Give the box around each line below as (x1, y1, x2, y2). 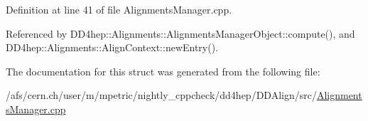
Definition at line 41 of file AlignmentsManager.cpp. (6, 2, 232, 16)
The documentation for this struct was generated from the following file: (6, 63, 320, 78)
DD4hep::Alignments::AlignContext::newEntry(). (6, 40, 219, 55)
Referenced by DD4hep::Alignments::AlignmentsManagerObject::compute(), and (6, 26, 355, 41)
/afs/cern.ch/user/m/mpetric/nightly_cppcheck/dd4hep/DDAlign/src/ (6, 88, 317, 102)
